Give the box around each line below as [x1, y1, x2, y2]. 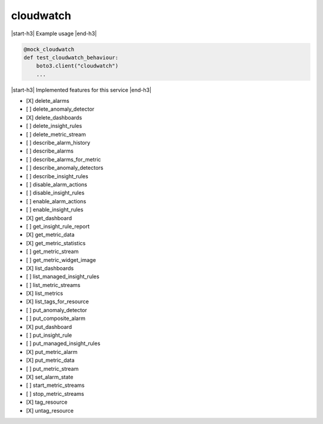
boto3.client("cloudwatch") [36, 63, 119, 69]
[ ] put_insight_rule [26, 332, 72, 339]
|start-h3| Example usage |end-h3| [11, 30, 97, 37]
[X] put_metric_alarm [26, 348, 78, 355]
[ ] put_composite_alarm [26, 315, 86, 322]
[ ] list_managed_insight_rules [26, 273, 100, 280]
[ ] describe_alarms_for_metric [26, 155, 101, 163]
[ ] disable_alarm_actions [26, 181, 87, 188]
